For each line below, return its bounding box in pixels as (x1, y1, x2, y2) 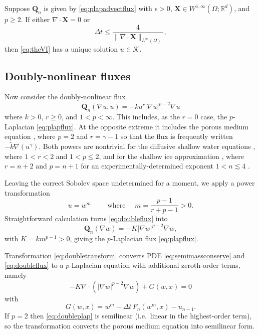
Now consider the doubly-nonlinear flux (5, 91, 126, 102)
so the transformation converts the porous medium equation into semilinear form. (5, 320, 255, 330)
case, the (200, 111, 227, 122)
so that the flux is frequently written (120, 131, 233, 141)
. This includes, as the (112, 111, 180, 122)
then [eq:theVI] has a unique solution (5, 43, 118, 54)
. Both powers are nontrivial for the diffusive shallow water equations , (39, 141, 255, 151)
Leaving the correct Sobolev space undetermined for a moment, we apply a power (5, 177, 255, 188)
